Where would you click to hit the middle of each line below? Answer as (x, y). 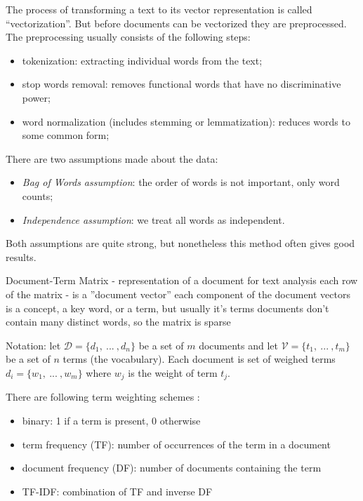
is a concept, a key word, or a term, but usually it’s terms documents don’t (167, 308)
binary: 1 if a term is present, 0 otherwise (111, 420)
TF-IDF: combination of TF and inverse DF (117, 491)
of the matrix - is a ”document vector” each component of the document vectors (178, 294)
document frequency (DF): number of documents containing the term (172, 468)
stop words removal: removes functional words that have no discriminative (181, 84)
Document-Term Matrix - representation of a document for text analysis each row (182, 280)
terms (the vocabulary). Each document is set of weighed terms (199, 359)
